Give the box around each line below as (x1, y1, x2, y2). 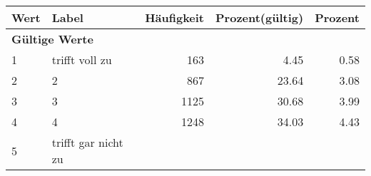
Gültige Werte (11, 31, 93, 47)
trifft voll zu (51, 51, 112, 68)
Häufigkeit (145, 9, 205, 26)
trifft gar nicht (51, 134, 123, 150)
